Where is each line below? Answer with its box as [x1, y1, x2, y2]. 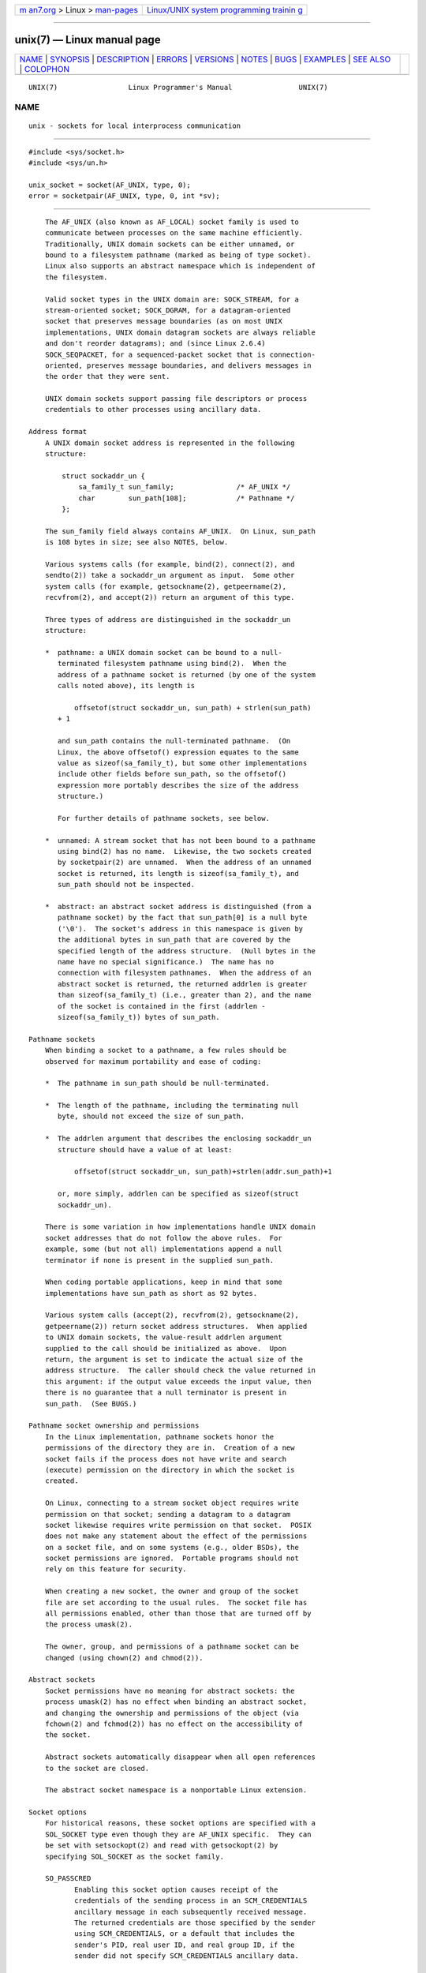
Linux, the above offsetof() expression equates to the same [58, 747, 299, 757]
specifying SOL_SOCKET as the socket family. [44, 1851, 225, 1861]
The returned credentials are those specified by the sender [73, 1918, 316, 1927]
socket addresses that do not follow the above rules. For [44, 1234, 283, 1242]
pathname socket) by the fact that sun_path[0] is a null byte [58, 913, 308, 923]
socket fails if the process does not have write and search [44, 1454, 287, 1463]
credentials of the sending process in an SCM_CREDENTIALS [73, 1896, 308, 1905]
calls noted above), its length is [58, 681, 196, 691]
